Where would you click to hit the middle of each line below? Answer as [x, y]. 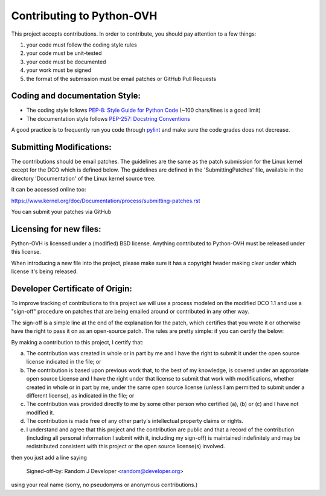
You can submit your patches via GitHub [61, 212]
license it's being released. [45, 271]
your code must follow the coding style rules [81, 45]
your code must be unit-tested [64, 53]
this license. [26, 252]
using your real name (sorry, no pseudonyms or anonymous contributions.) [104, 485]
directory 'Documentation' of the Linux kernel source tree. [84, 178]
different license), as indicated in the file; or [80, 395]
